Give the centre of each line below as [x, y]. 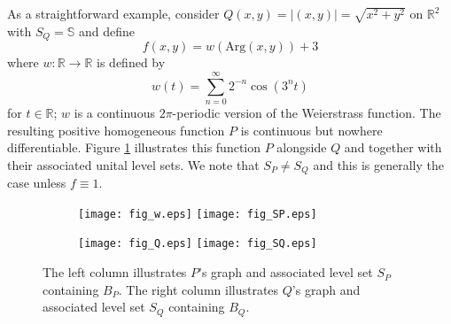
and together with [393, 147]
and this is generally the [378, 164]
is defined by [131, 62]
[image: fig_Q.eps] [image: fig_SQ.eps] [198, 244]
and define [106, 31]
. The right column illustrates [198, 289]
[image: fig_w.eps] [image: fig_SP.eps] [198, 214]
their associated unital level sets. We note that [133, 164]
